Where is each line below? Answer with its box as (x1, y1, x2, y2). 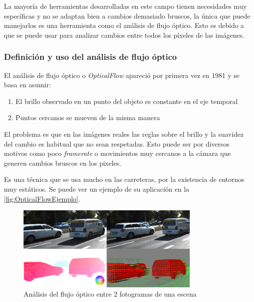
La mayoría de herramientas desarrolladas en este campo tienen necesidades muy (4, 1, 247, 11)
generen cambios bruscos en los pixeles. (4, 157, 122, 168)
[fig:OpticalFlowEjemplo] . (4, 193, 80, 203)
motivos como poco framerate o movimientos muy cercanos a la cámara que (4, 148, 231, 158)
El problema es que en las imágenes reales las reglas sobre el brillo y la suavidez (4, 128, 244, 139)
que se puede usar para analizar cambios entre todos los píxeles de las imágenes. (4, 29, 245, 40)
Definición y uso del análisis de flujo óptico (4, 50, 177, 63)
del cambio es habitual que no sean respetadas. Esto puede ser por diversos (4, 138, 229, 149)
